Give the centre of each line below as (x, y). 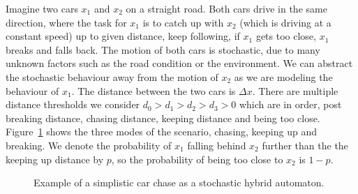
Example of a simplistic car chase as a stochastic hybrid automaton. (179, 182)
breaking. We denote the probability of (89, 145)
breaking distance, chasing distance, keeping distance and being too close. (163, 118)
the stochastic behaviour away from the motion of (112, 76)
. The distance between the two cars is (154, 90)
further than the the (305, 145)
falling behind (217, 145)
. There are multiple (295, 90)
